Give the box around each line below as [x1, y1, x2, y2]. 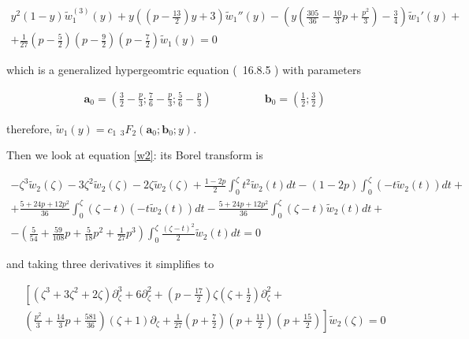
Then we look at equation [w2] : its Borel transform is [6, 147, 263, 163]
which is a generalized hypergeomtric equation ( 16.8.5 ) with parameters [6, 61, 361, 78]
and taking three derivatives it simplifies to [6, 255, 214, 272]
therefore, [6, 120, 53, 136]
